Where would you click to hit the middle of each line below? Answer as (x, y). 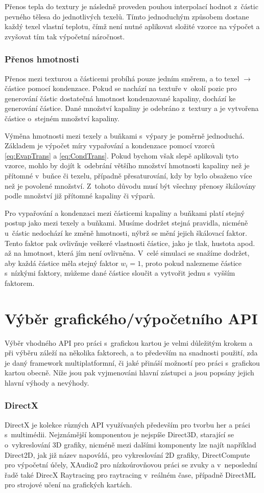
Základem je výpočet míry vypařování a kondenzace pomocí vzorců (110, 145)
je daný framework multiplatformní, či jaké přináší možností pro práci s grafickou (132, 362)
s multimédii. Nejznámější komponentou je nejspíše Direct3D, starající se (119, 434)
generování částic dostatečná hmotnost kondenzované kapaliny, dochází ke (120, 98)
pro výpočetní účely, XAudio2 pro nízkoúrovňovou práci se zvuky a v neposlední (131, 465)
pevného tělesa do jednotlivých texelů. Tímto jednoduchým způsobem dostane (127, 16)
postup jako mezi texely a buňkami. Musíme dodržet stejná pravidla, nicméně (126, 223)
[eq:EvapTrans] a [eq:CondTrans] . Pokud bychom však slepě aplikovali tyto (122, 155)
